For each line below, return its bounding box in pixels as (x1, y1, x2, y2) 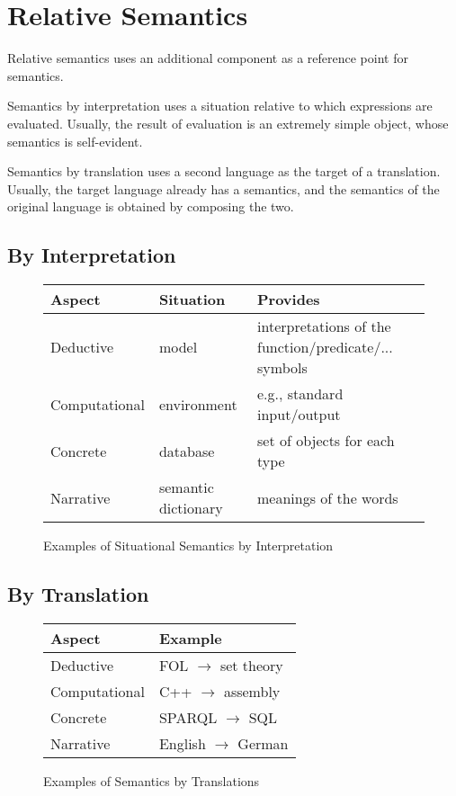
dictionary (158, 497, 223, 519)
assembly (223, 680, 281, 702)
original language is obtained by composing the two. (7, 197, 294, 216)
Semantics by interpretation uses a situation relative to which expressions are (7, 96, 433, 115)
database (158, 440, 215, 461)
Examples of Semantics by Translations (43, 771, 260, 790)
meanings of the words (257, 487, 398, 508)
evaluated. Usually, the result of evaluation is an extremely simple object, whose (7, 113, 449, 132)
